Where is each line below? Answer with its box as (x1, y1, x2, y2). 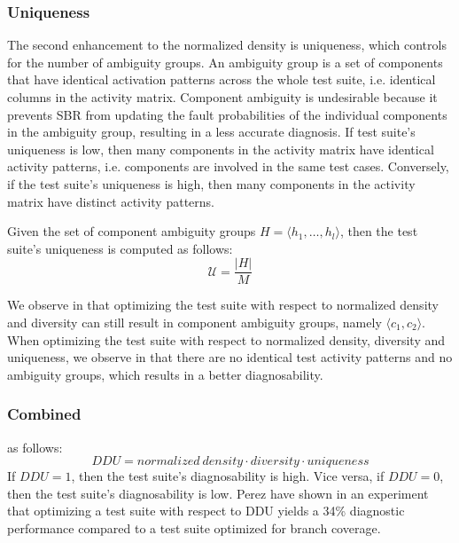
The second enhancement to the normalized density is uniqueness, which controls (7, 35, 447, 54)
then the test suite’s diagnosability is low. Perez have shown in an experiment (7, 484, 429, 502)
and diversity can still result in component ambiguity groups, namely (7, 313, 382, 331)
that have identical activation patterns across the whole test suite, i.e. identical (7, 70, 436, 89)
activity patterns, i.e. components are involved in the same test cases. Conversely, (7, 157, 449, 176)
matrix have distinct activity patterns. (7, 192, 214, 210)
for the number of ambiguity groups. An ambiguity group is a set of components (7, 52, 443, 71)
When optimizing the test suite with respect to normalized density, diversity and (7, 330, 446, 349)
